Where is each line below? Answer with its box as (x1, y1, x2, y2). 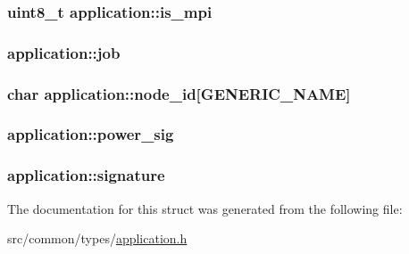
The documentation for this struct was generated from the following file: (7, 199, 403, 217)
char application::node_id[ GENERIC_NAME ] (7, 82, 351, 104)
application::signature (7, 164, 165, 186)
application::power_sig (7, 123, 174, 145)
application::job (7, 41, 121, 63)
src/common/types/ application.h (7, 229, 188, 248)
